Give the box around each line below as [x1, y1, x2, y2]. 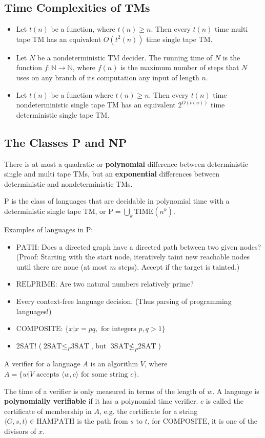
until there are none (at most [16, 261, 108, 272]
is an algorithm [90, 358, 138, 369]
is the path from [77, 415, 128, 426]
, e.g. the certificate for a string [99, 405, 198, 416]
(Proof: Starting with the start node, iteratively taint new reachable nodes [16, 251, 250, 262]
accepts [36, 371, 59, 379]
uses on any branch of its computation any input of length [16, 72, 199, 82]
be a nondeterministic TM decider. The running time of [37, 52, 213, 62]
